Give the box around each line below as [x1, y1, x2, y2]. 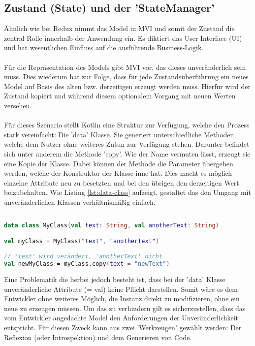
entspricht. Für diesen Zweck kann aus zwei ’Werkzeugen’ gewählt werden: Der [4, 322, 242, 332]
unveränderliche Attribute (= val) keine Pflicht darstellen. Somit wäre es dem [4, 283, 238, 294]
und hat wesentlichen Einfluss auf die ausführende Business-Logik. [4, 42, 204, 53]
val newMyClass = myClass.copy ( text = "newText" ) [4, 260, 170, 268]
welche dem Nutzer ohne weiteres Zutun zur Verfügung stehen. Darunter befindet [4, 139, 250, 149]
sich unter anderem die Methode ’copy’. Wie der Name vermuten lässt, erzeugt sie [4, 148, 251, 158]
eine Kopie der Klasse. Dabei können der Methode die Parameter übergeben [4, 158, 233, 168]
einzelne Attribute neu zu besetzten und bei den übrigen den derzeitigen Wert [4, 177, 239, 188]
